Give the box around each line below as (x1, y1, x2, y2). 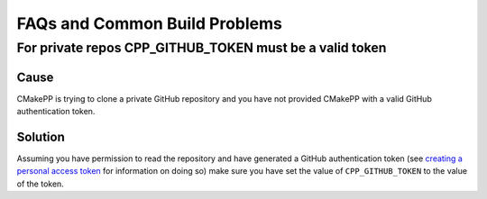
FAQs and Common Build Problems (16, 14, 283, 33)
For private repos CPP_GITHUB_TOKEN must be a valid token (16, 40, 387, 56)
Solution (16, 129, 65, 144)
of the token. (16, 178, 65, 189)
